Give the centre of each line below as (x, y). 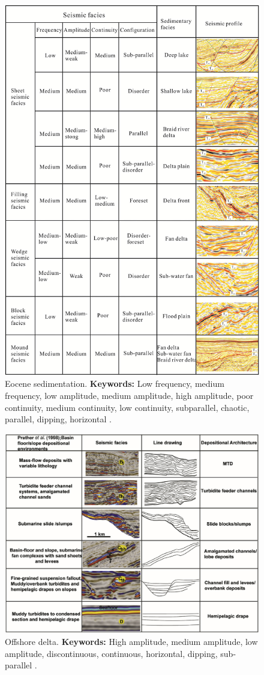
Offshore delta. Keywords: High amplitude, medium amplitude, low (131, 642)
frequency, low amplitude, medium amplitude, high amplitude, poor (129, 396)
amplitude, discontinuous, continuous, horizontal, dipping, (111, 653)
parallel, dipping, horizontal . (58, 419)
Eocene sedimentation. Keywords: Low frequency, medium (115, 384)
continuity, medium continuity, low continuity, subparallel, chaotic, (127, 407)
